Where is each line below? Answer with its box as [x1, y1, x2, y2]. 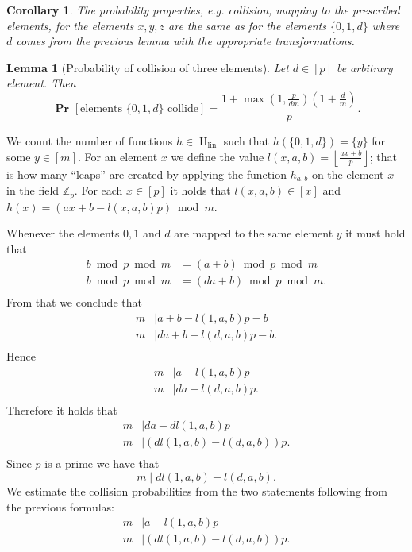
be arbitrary [336, 59, 393, 75]
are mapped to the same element [174, 225, 333, 241]
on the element [311, 165, 384, 182]
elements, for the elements [6, 17, 134, 33]
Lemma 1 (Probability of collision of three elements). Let [6, 59, 289, 75]
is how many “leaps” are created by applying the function [6, 165, 287, 182]
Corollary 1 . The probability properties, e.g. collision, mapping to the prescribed [6, 2, 400, 17]
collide [167, 103, 198, 115]
